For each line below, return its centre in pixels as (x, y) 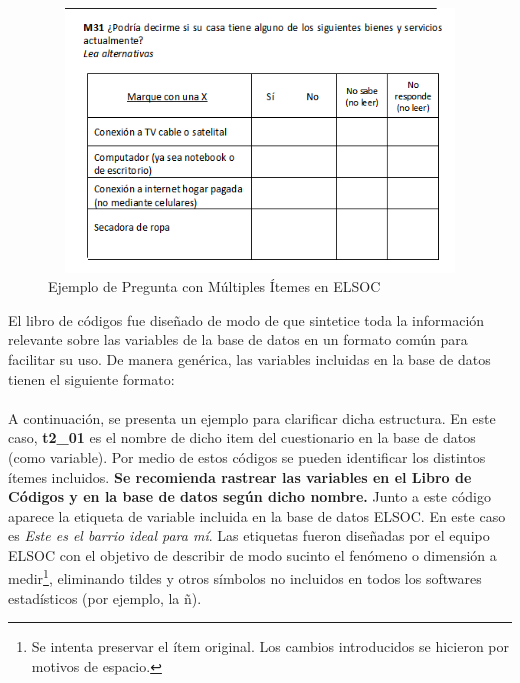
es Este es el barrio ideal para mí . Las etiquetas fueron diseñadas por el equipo (249, 535)
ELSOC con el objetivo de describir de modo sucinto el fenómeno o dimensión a (252, 554)
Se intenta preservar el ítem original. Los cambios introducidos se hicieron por (270, 646)
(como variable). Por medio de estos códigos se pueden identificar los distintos (247, 456)
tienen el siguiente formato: (91, 378)
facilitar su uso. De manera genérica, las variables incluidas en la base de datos (249, 358)
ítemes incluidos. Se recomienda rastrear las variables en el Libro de (240, 476)
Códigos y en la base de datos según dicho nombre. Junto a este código (249, 496)
